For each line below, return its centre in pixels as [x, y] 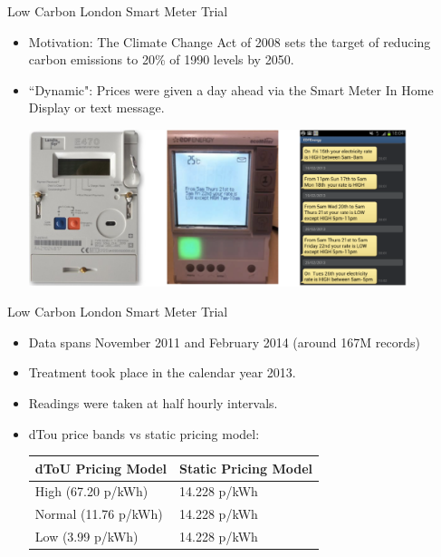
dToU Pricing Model [101, 468]
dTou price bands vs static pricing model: [144, 433]
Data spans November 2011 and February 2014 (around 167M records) [224, 342]
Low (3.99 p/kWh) [86, 537]
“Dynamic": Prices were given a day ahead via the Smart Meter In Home [231, 89]
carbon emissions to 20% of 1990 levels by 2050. [161, 59]
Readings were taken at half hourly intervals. [153, 402]
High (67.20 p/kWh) [91, 491]
